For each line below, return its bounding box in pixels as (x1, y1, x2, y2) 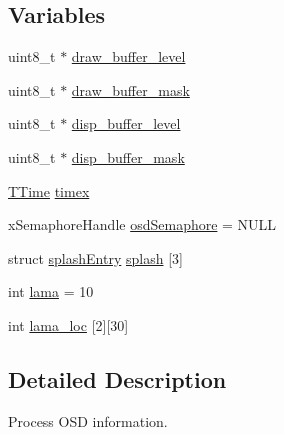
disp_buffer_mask (71, 146, 185, 167)
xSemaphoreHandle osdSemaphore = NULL (8, 214, 277, 235)
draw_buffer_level (71, 46, 186, 67)
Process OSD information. (8, 410, 168, 431)
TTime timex (8, 180, 90, 201)
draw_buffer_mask (71, 79, 190, 100)
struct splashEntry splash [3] (8, 247, 183, 268)
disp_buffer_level (71, 113, 181, 134)
